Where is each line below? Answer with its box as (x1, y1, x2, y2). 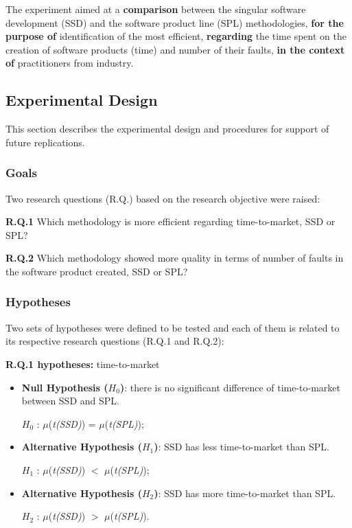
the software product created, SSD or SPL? (5, 264, 188, 278)
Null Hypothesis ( (21, 380, 108, 394)
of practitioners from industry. (5, 56, 134, 70)
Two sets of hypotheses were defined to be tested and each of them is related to (5, 320, 340, 334)
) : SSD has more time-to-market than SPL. (154, 485, 336, 500)
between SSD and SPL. (21, 393, 119, 408)
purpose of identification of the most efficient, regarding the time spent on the (5, 29, 347, 43)
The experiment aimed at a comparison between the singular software (5, 2, 306, 16)
